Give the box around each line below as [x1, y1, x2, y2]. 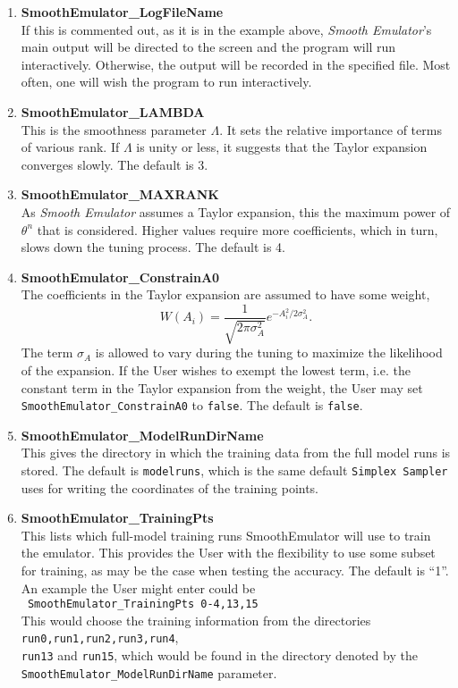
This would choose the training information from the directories [21, 610, 371, 629]
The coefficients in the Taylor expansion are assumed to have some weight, [21, 285, 430, 304]
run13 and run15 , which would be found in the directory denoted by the [21, 646, 418, 665]
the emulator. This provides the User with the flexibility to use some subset [21, 543, 436, 562]
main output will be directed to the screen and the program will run [21, 38, 396, 56]
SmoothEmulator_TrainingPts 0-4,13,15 [27, 598, 259, 611]
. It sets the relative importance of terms [219, 120, 442, 138]
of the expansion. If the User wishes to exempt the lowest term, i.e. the [21, 360, 411, 379]
